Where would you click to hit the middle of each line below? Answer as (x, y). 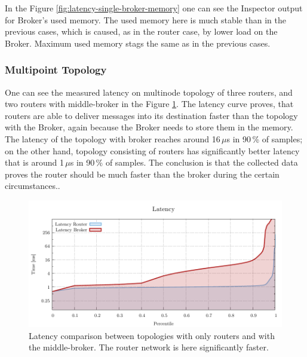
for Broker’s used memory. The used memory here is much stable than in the (145, 19)
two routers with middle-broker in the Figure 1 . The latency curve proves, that (149, 104)
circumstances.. (33, 186)
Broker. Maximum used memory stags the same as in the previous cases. (138, 43)
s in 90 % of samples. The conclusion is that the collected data (184, 162)
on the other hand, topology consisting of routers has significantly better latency (152, 150)
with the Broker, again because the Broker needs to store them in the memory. (149, 127)
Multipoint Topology (56, 70)
